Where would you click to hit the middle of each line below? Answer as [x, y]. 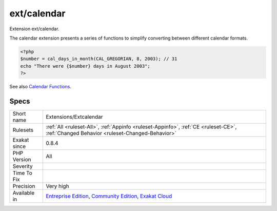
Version [22, 159]
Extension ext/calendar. [34, 29]
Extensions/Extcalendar [74, 117]
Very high [57, 186]
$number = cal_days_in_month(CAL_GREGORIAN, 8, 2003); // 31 [99, 59]
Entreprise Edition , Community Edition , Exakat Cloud [109, 196]
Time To [23, 173]
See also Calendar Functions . [41, 87]
